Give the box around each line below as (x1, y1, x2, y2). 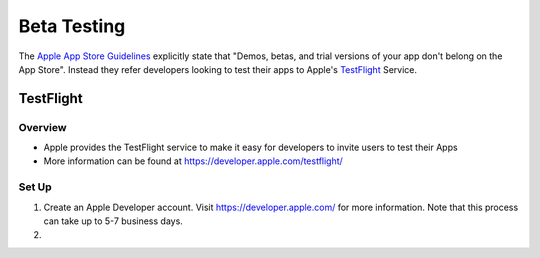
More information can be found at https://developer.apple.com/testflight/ (43, 155, 344, 167)
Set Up (18, 180, 52, 194)
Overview (18, 120, 67, 134)
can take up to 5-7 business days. (43, 215, 184, 227)
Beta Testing (18, 15, 126, 37)
